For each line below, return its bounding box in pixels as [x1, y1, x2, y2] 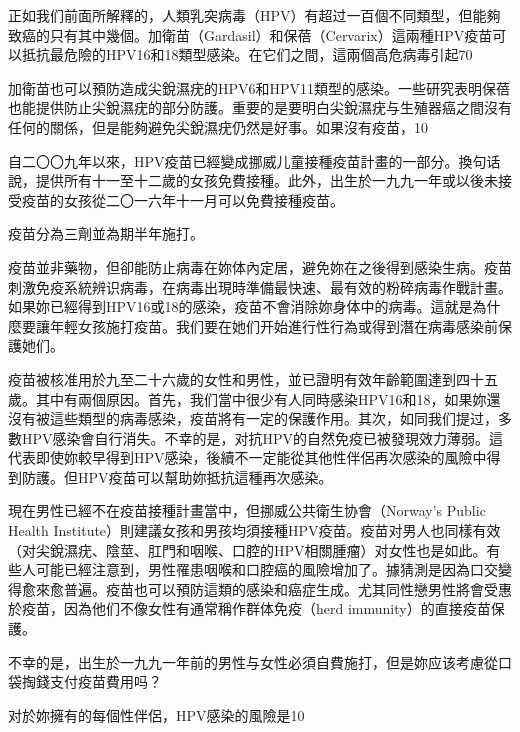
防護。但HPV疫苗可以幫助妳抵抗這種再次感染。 [21, 466, 333, 487]
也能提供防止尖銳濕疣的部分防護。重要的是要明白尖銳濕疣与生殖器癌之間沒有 [8, 97, 512, 118]
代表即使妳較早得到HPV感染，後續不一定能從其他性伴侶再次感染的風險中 [8, 447, 487, 468]
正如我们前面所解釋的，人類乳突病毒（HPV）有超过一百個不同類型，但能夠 [8, 5, 501, 25]
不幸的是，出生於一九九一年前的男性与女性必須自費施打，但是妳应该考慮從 [8, 651, 498, 672]
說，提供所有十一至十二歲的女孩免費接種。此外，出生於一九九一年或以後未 [8, 170, 498, 191]
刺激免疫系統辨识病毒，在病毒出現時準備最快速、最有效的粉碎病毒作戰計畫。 [8, 276, 512, 297]
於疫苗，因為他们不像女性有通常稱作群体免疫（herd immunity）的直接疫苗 [8, 598, 491, 619]
